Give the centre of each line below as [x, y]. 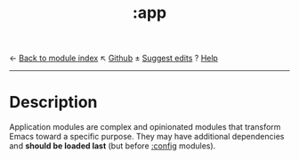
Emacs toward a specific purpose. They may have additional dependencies [147, 137]
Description [53, 103]
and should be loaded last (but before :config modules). [113, 146]
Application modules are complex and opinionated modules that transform [145, 127]
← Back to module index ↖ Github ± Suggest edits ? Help [113, 58]
